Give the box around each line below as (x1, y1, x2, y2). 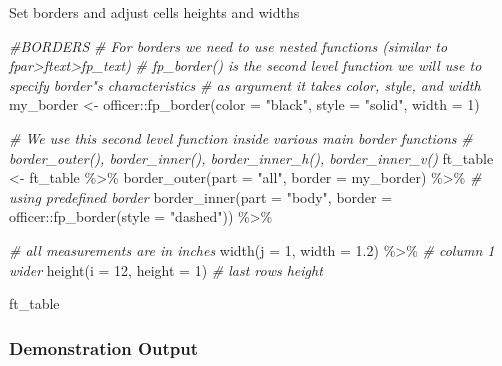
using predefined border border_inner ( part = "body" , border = (9, 186, 393, 207)
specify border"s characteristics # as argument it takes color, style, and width (9, 74, 481, 95)
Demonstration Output (9, 335, 198, 360)
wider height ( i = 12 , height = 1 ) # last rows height (9, 259, 323, 280)
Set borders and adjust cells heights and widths (9, 2, 300, 22)
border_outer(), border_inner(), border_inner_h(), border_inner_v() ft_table (9, 147, 494, 168)
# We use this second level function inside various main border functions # (9, 127, 473, 148)
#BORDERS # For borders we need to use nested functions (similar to (9, 35, 448, 56)
